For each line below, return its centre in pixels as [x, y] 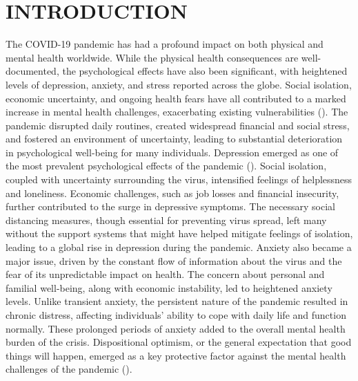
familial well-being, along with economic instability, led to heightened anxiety [169, 287]
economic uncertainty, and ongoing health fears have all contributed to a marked [176, 98]
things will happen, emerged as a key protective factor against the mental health [176, 355]
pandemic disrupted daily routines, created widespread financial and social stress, [178, 125]
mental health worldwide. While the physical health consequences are [152, 57]
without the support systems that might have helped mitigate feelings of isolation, [179, 233]
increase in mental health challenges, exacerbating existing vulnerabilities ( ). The [177, 112]
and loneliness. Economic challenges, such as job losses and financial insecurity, [172, 193]
